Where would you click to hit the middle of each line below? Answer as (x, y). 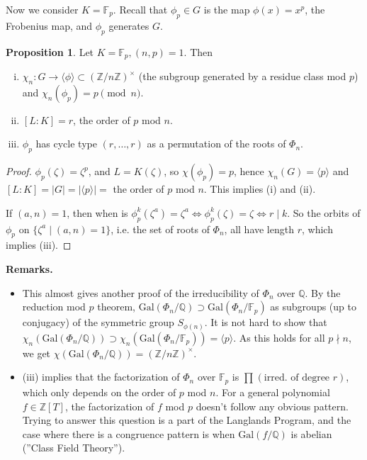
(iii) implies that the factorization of (101, 377)
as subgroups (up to (313, 307)
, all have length (259, 229)
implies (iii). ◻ (39, 245)
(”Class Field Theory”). (74, 448)
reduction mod (54, 307)
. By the (323, 292)
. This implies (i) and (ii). (260, 189)
